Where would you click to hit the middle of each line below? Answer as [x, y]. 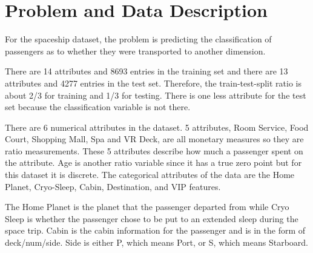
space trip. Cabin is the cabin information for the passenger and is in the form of [155, 230]
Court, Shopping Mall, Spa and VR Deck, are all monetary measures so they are [154, 139]
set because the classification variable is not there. [98, 107]
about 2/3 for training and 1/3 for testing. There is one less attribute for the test [156, 95]
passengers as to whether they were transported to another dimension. [135, 51]
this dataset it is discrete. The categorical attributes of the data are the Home [150, 175]
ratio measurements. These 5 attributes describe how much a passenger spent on [154, 150]
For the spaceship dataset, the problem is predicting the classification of [138, 39]
